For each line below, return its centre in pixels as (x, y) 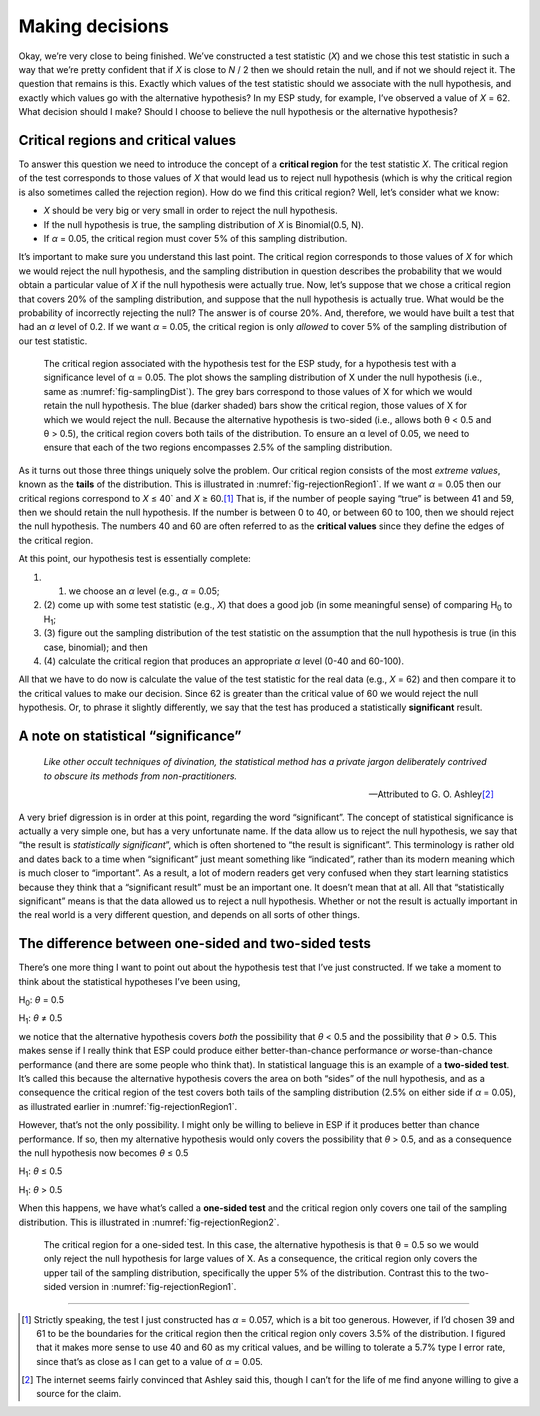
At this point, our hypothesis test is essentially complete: (135, 559)
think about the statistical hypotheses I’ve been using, (129, 981)
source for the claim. (79, 1394)
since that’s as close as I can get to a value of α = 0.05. (150, 1361)
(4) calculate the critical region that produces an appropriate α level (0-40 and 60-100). (224, 661)
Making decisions (93, 26)
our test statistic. (53, 341)
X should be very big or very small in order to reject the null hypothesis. (191, 211)
